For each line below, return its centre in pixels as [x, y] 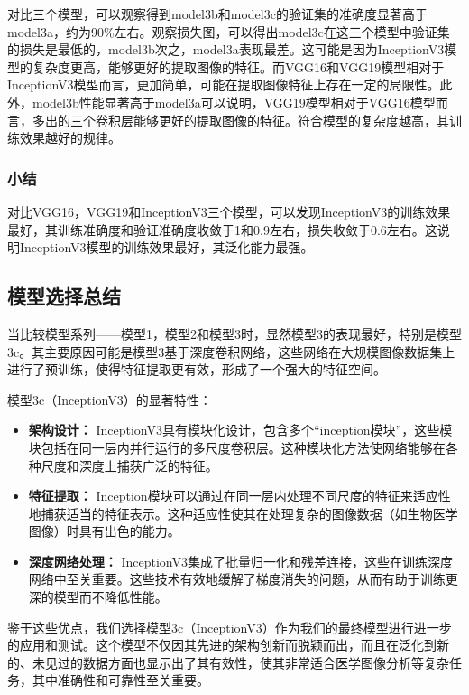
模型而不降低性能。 [110, 597]
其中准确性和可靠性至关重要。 [120, 680]
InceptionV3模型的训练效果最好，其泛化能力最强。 [166, 247]
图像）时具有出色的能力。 [104, 531]
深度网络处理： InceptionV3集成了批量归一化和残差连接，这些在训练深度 [240, 561]
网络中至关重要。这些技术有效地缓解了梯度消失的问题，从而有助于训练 [237, 579]
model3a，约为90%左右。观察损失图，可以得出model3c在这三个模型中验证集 [229, 31]
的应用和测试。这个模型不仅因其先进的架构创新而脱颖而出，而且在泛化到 [222, 645]
